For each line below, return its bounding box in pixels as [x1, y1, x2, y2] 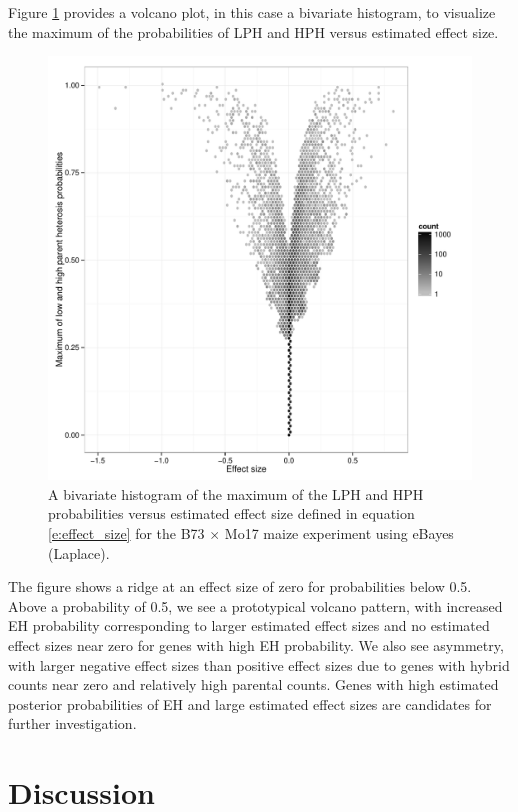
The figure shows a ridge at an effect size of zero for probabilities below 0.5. [8, 576, 472, 597]
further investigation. [8, 713, 137, 734]
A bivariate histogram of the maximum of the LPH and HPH [48, 483, 424, 504]
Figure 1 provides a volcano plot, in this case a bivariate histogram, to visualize [8, 2, 496, 22]
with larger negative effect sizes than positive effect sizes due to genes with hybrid [8, 654, 510, 675]
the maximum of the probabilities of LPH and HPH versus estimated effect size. [8, 21, 499, 42]
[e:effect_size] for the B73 [48, 522, 205, 543]
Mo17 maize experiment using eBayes [224, 522, 454, 543]
